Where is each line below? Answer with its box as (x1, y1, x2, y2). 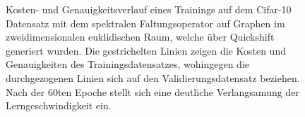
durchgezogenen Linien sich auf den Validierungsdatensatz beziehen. (6, 70, 300, 85)
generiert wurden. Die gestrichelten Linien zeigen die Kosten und (6, 43, 286, 57)
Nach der (6, 84, 45, 99)
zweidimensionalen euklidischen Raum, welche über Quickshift (6, 29, 275, 44)
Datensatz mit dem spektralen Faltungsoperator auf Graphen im (6, 15, 285, 30)
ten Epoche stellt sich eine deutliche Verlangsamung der (57, 84, 299, 99)
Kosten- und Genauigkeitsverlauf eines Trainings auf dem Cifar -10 (6, 2, 292, 16)
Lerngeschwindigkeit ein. (6, 98, 112, 113)
